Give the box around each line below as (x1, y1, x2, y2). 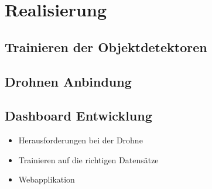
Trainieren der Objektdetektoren (5, 37, 207, 56)
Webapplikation (18, 173, 75, 185)
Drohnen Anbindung (5, 72, 132, 90)
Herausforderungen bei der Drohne (18, 134, 143, 146)
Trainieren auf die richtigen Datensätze (18, 153, 159, 166)
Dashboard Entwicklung (5, 106, 152, 125)
